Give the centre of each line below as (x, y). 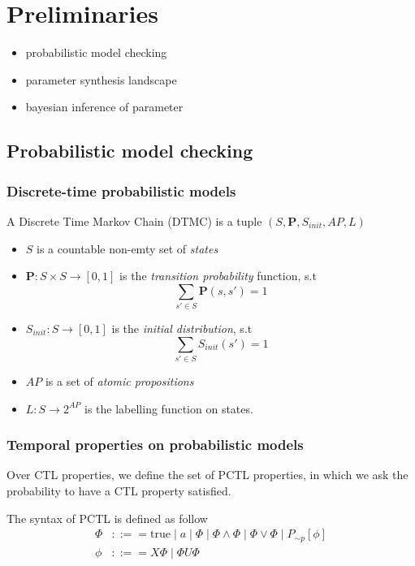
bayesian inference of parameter (104, 107)
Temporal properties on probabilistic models (155, 445)
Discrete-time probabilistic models (121, 190)
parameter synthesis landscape (101, 79)
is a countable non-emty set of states (128, 248)
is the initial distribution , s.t (182, 328)
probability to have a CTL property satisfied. (119, 490)
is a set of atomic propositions (119, 380)
